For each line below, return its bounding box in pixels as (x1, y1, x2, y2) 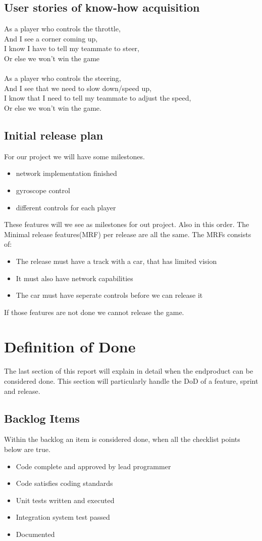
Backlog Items (4, 410, 80, 426)
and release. (4, 385, 40, 396)
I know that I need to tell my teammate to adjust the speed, (4, 93, 191, 103)
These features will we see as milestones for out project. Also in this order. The (4, 219, 249, 230)
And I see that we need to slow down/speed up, (4, 82, 151, 93)
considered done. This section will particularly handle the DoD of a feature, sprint (4, 376, 258, 386)
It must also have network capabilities (16, 273, 133, 283)
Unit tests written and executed (16, 494, 115, 505)
